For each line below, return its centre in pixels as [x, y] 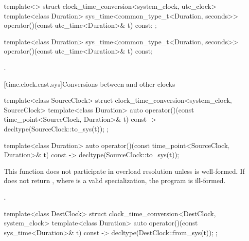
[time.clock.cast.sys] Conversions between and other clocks [89, 83]
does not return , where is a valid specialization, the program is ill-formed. [115, 180]
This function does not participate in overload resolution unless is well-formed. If [124, 171]
